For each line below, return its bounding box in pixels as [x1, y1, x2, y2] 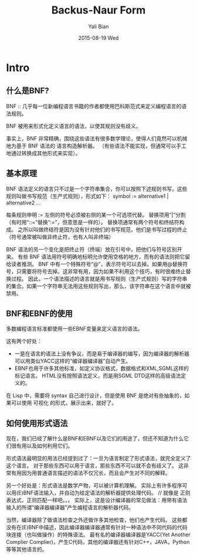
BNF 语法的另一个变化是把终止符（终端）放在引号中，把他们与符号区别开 [6, 246, 182, 253]
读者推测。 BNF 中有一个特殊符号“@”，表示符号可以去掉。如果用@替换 [11, 260, 183, 267]
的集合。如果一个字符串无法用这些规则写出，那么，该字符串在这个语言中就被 [6, 283, 191, 290]
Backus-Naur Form [51, 4, 146, 17]
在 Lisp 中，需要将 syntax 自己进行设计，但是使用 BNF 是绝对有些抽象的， [6, 392, 185, 399]
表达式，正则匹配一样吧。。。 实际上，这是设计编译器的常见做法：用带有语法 [6, 497, 188, 504]
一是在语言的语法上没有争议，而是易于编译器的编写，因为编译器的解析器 [14, 350, 189, 357]
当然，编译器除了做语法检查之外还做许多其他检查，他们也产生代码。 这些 [6, 516, 182, 523]
